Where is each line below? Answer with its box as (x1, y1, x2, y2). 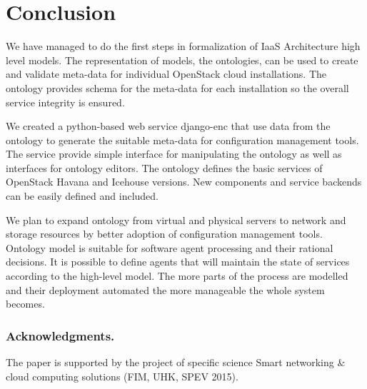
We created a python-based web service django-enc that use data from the (6, 118, 331, 133)
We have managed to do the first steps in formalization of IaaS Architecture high (6, 39, 361, 54)
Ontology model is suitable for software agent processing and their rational (6, 240, 333, 255)
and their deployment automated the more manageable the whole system (6, 282, 325, 297)
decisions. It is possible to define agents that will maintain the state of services (6, 254, 350, 269)
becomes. (6, 296, 45, 311)
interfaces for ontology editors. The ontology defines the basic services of (6, 160, 323, 175)
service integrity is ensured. (6, 94, 125, 109)
